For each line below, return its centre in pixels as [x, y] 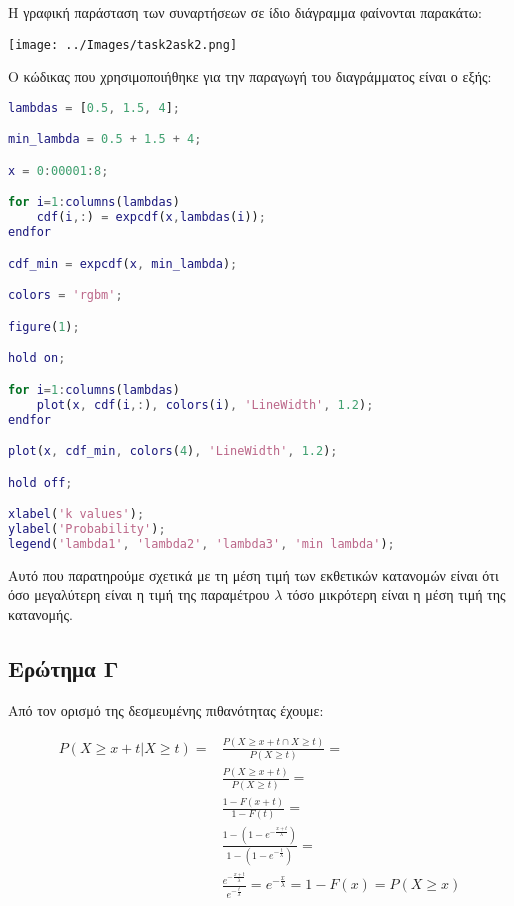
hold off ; [40, 482]
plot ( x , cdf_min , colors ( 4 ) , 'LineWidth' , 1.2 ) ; [173, 451]
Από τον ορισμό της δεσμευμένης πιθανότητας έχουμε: [166, 709]
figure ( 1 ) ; [44, 326]
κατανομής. [40, 614]
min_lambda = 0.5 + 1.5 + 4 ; [105, 139]
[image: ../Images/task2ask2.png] [123, 44]
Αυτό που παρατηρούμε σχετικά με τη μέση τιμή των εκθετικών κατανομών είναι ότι [253, 574]
